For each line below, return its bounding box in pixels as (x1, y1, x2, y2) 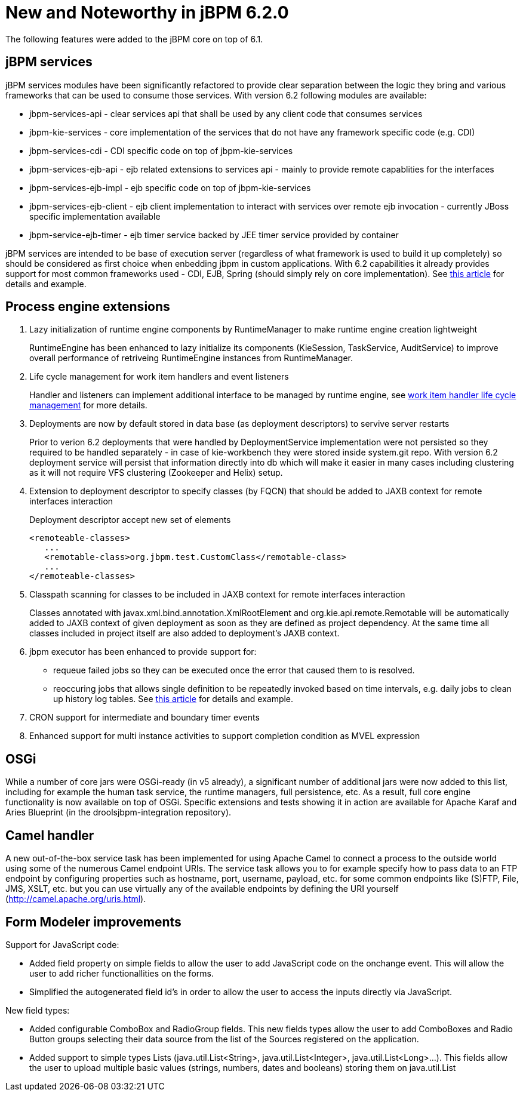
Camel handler (5, 827, 94, 843)
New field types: (5, 1005, 70, 1015)
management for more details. (29, 400, 147, 411)
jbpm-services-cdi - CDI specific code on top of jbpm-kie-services (29, 145, 293, 156)
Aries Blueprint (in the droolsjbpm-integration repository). (5, 807, 232, 818)
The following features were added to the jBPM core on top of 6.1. (5, 33, 263, 44)
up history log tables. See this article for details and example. (53, 694, 294, 704)
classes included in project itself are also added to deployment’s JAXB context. (29, 628, 340, 639)
